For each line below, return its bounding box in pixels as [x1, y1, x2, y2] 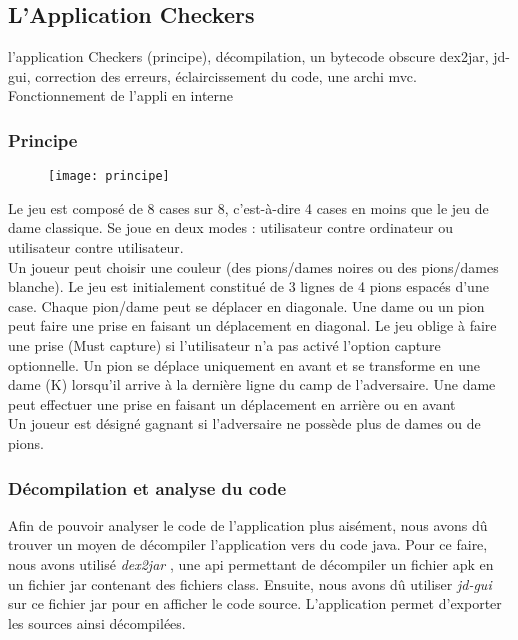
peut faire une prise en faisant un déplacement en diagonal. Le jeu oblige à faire [8, 315, 497, 336]
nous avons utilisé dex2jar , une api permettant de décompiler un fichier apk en [8, 553, 494, 574]
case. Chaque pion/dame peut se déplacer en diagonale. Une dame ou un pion [8, 295, 485, 316]
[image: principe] [48, 169, 170, 184]
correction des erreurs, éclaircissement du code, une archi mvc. [35, 65, 417, 86]
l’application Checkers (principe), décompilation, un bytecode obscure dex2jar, [8, 46, 489, 67]
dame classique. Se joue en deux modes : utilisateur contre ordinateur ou [8, 217, 453, 238]
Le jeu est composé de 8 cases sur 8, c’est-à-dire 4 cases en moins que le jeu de [8, 197, 489, 218]
